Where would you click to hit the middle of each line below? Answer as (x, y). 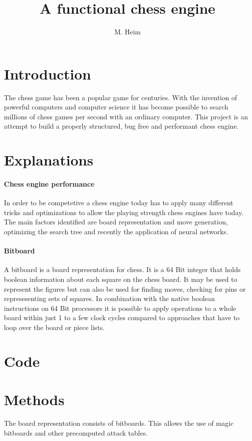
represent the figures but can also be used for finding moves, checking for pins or (125, 289)
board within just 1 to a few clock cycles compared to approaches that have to (122, 317)
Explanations (49, 160)
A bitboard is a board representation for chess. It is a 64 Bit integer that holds (122, 269)
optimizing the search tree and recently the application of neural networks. (116, 231)
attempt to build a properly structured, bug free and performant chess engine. (121, 126)
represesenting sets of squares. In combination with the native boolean (110, 298)
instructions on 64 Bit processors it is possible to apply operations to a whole (120, 308)
